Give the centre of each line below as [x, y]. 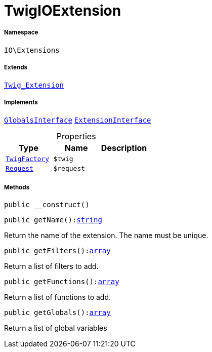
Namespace [21, 33]
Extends [16, 68]
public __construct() [47, 205]
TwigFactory [28, 159]
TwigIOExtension [63, 11]
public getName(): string [53, 220]
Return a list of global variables [56, 328]
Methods [17, 187]
